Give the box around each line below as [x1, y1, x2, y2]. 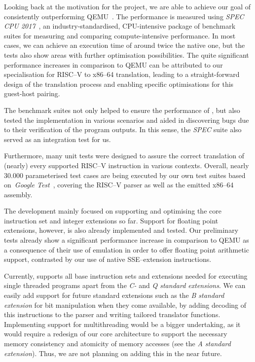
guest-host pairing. [4, 88, 60, 99]
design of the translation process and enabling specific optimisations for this [4, 78, 234, 89]
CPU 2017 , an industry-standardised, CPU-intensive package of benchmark [4, 21, 236, 31]
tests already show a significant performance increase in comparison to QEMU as [4, 235, 249, 245]
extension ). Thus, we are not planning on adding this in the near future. [4, 348, 222, 358]
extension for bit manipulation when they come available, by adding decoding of [4, 299, 247, 310]
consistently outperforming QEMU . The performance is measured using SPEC [4, 11, 244, 21]
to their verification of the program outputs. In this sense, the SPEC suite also [4, 124, 242, 135]
